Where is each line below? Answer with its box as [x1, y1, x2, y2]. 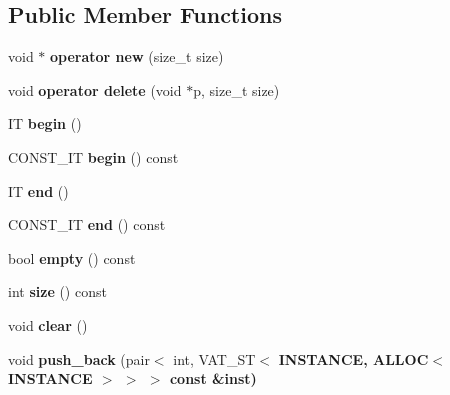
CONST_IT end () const [8, 214, 166, 235]
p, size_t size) [193, 79, 280, 100]
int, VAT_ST [173, 348, 256, 369]
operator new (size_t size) [50, 46, 224, 67]
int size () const [8, 281, 107, 302]
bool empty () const [8, 247, 136, 268]
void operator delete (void [8, 79, 182, 100]
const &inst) [169, 368, 257, 389]
